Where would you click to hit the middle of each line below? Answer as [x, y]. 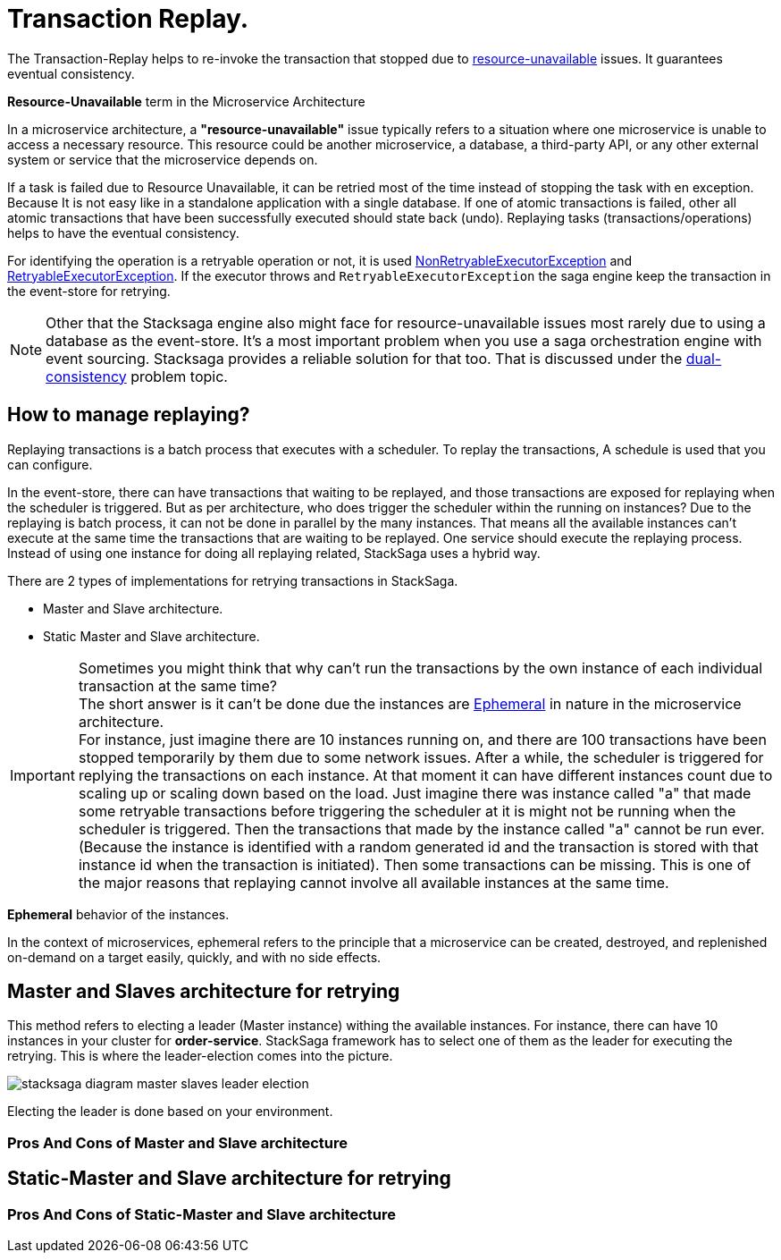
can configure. [50, 464]
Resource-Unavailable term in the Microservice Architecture [186, 101]
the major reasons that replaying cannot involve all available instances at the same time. [374, 882]
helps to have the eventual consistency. [123, 233]
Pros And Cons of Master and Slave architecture [178, 1142]
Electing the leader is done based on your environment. [170, 1112]
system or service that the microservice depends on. [163, 159]
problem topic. [179, 376]
